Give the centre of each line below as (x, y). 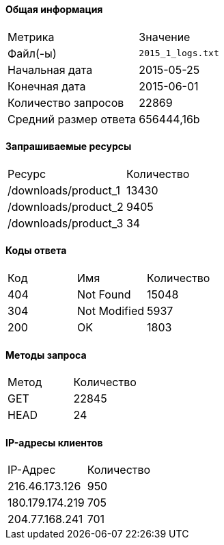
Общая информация (54, 9)
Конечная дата (47, 86)
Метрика (31, 37)
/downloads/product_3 (66, 223)
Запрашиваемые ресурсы (69, 147)
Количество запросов (66, 102)
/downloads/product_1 (64, 190)
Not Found (104, 295)
